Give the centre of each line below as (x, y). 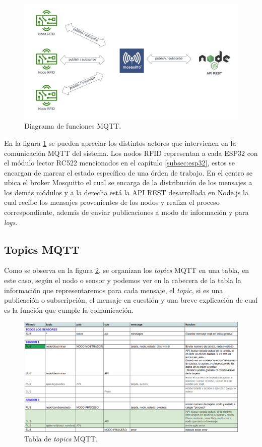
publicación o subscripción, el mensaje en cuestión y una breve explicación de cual (131, 300)
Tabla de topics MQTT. (61, 439)
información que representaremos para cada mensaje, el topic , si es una (114, 290)
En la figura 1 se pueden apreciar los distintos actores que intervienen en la (120, 143)
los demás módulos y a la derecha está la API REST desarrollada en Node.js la (126, 192)
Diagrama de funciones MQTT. (73, 126)
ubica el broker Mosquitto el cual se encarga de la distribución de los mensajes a (128, 182)
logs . (11, 222)
